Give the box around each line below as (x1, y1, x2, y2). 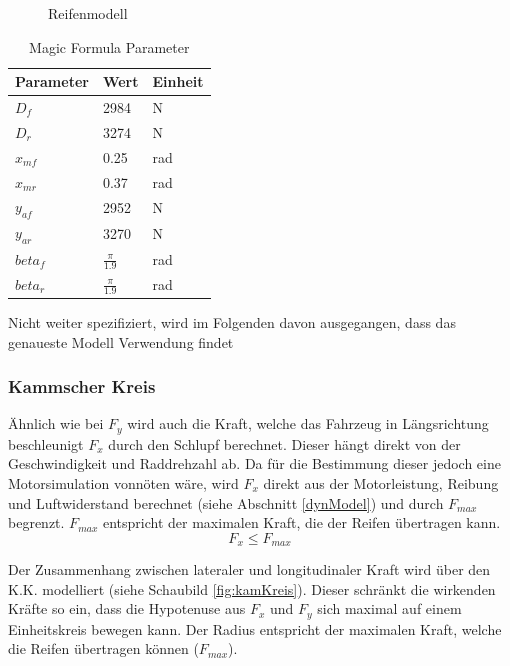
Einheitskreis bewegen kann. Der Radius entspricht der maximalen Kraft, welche (8, 618, 502, 639)
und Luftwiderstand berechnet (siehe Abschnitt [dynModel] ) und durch (8, 492, 444, 513)
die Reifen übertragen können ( (8, 638, 199, 659)
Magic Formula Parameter (29, 36, 190, 57)
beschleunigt (8, 433, 84, 454)
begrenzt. (8, 512, 65, 533)
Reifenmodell (48, 3, 128, 23)
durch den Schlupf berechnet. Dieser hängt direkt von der (108, 433, 461, 454)
